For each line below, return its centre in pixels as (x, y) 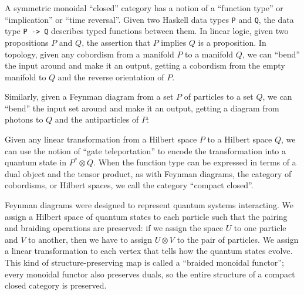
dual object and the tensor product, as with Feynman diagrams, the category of (148, 173)
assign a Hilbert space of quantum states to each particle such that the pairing (146, 216)
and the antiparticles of (97, 119)
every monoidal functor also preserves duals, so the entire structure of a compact (150, 274)
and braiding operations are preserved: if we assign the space (114, 228)
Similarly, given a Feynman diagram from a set (89, 96)
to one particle (260, 228)
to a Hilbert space (240, 139)
